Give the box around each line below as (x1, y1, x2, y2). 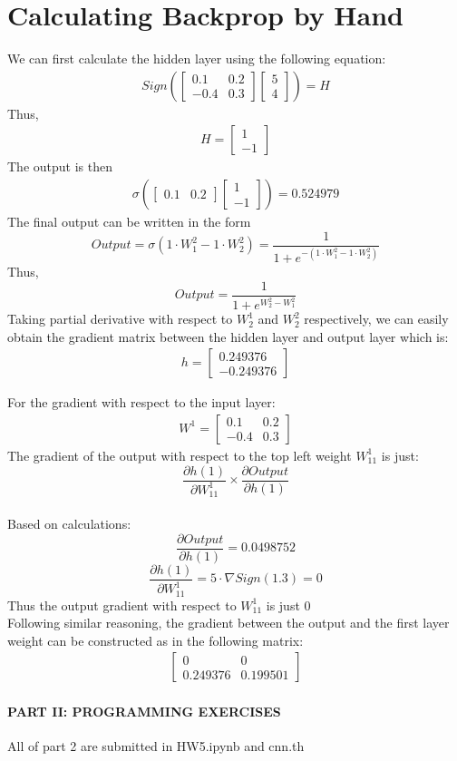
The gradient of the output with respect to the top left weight (7, 445, 352, 464)
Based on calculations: (7, 513, 131, 532)
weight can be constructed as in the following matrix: (7, 630, 304, 649)
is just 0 (266, 595, 311, 614)
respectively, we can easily (304, 309, 449, 328)
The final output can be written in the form (7, 212, 251, 230)
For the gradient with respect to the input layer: (7, 393, 276, 412)
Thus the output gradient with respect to (7, 595, 237, 614)
